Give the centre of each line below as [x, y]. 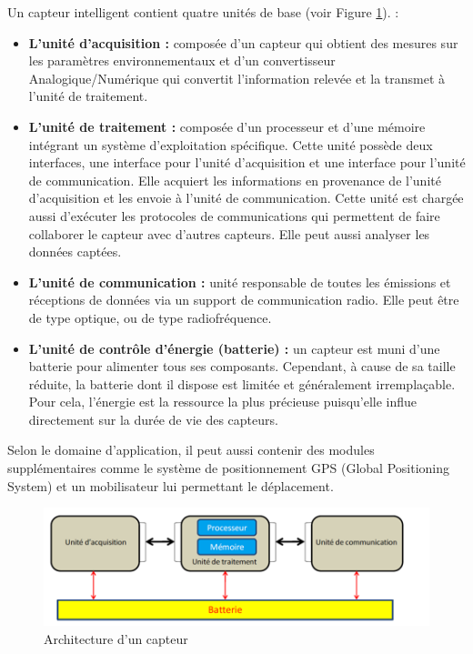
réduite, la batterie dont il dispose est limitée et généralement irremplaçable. [242, 383]
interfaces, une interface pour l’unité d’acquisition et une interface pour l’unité [247, 162]
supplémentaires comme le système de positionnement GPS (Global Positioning [229, 468]
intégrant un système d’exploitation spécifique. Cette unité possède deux [231, 144]
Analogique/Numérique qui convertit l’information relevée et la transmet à [237, 78]
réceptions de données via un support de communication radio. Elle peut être [244, 300]
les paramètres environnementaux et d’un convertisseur [182, 60]
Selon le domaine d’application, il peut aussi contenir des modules [191, 450]
